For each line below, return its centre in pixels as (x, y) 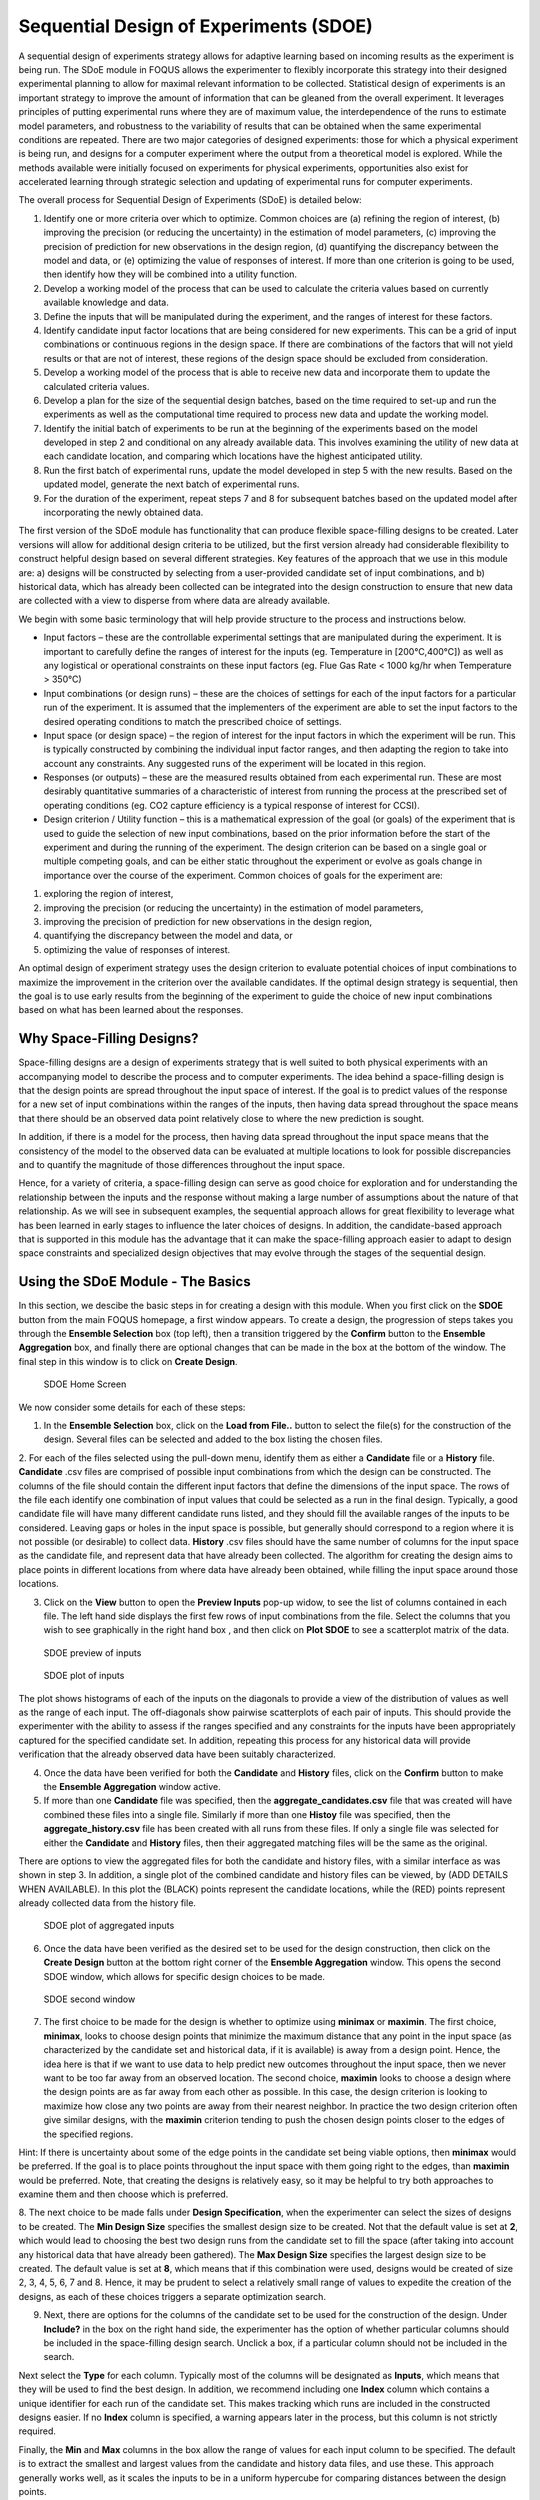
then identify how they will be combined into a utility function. (170, 274)
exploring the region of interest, (108, 894)
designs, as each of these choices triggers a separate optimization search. (172, 2296)
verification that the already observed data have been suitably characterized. (177, 1754)
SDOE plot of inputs (84, 1676)
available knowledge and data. (106, 302)
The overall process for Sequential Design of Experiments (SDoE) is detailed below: (190, 200)
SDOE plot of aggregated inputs (109, 1926)
